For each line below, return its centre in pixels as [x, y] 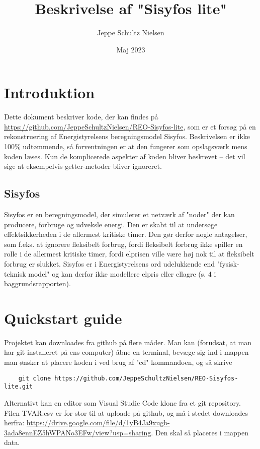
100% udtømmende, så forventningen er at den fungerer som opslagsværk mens [126, 146]
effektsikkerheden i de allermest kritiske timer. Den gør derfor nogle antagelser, [126, 234]
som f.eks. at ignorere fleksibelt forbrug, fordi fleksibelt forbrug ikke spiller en [123, 244]
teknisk [15, 273]
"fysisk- [228, 263]
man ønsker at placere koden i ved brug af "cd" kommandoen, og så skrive [118, 362]
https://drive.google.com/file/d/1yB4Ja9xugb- [98, 423]
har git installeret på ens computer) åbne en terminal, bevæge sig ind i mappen [126, 352]
